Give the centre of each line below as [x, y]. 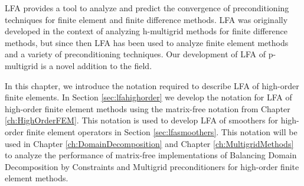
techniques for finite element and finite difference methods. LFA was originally [146, 19]
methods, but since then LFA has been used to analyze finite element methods [147, 42]
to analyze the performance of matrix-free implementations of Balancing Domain [151, 155]
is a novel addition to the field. [97, 65]
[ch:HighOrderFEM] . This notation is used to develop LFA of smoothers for [141, 120]
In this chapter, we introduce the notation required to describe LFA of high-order [152, 85]
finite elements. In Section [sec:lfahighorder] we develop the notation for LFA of [148, 97]
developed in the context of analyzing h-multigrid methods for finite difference [146, 31]
